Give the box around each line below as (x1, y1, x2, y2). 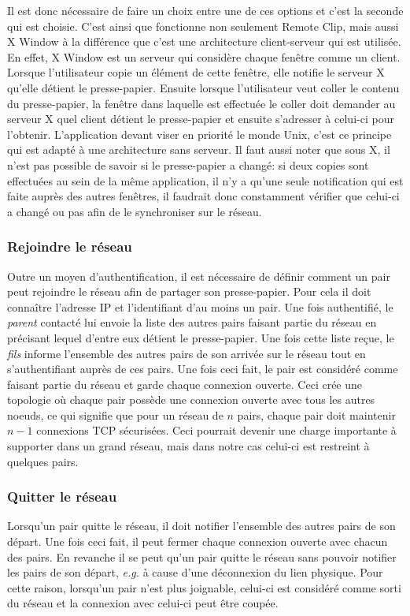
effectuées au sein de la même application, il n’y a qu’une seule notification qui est (7, 172, 404, 189)
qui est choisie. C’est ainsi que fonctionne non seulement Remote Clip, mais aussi (7, 17, 399, 34)
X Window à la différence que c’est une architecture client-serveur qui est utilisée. (7, 33, 401, 50)
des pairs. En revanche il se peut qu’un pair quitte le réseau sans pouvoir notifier (7, 548, 397, 565)
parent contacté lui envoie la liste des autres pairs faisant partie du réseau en (7, 314, 377, 330)
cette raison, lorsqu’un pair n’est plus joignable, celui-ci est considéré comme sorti (7, 579, 401, 595)
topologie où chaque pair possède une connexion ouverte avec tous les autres (7, 391, 375, 408)
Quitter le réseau (7, 487, 117, 506)
